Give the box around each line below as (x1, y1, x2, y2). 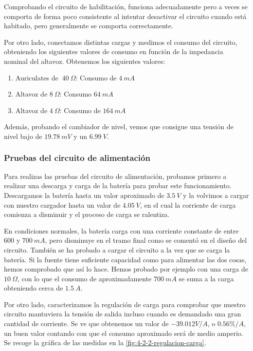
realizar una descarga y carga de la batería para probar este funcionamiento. (4, 180, 232, 191)
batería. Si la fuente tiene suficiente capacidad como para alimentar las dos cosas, (4, 254, 247, 264)
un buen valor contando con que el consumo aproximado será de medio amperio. (4, 328, 243, 338)
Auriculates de (15, 72, 58, 82)
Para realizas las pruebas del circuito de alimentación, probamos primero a (4, 171, 227, 181)
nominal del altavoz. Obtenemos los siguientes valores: (4, 56, 165, 66)
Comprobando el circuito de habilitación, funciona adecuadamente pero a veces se (4, 1, 248, 11)
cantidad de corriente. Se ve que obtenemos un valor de (4, 318, 169, 329)
